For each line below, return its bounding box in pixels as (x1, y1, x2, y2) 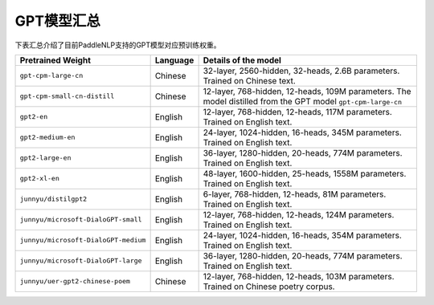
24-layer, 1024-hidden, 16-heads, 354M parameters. (203, 230, 402, 241)
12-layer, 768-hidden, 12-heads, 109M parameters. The (203, 85, 411, 96)
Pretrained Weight (19, 55, 92, 66)
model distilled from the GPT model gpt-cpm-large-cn (203, 96, 402, 107)
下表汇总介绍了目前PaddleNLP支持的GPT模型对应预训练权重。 (14, 40, 221, 50)
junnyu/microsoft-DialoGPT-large (19, 257, 142, 265)
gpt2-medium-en (19, 133, 76, 142)
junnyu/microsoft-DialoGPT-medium (19, 236, 146, 245)
